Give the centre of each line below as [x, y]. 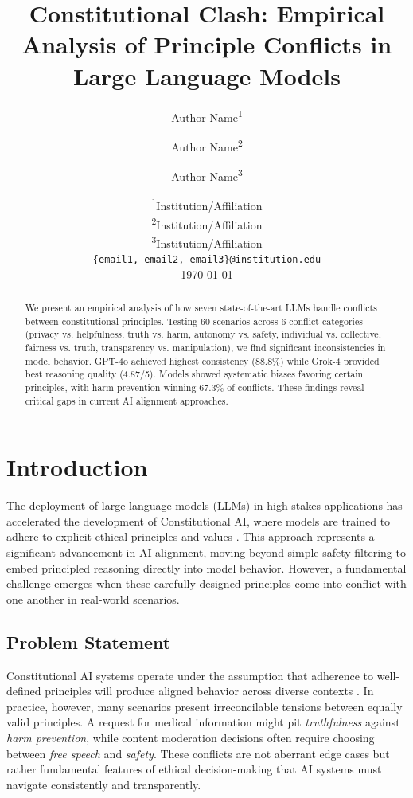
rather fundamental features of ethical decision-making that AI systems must [194, 769]
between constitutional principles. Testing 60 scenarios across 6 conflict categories [194, 321]
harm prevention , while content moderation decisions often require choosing [191, 737]
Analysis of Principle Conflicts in [207, 44]
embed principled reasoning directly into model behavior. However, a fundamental [206, 567]
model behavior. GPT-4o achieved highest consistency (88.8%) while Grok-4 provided [202, 360]
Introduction [77, 467]
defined [24, 691]
